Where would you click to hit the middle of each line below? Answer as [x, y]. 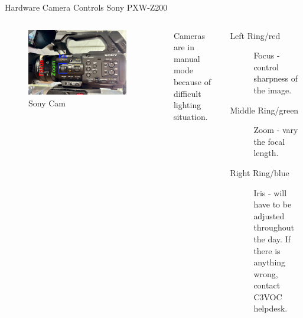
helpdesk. [271, 308]
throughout [274, 227]
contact [267, 285]
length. [266, 153]
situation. [190, 116]
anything [270, 262]
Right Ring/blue [260, 172]
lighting [187, 105]
